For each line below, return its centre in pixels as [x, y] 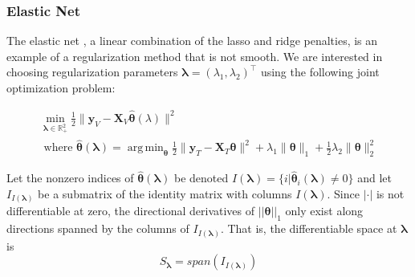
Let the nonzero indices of [70, 178]
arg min [145, 148]
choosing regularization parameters [92, 72]
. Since [343, 193]
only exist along [324, 211]
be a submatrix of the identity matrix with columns [165, 193]
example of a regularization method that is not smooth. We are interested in [195, 56]
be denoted [201, 178]
